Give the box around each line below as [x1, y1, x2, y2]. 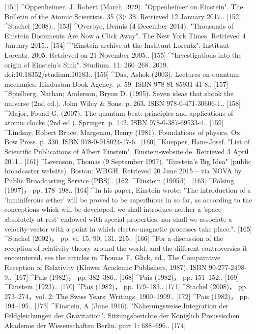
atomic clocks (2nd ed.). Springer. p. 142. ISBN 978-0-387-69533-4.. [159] [4, 117, 224, 128]
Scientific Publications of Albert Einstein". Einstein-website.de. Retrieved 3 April [4, 146, 249, 156]
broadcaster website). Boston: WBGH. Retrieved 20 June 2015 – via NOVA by [4, 166, 242, 176]
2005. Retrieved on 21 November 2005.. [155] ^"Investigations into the [31, 49, 242, 60]
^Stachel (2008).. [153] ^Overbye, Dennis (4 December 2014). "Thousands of [4, 21, 233, 31]
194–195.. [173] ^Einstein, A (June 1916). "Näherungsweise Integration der [4, 301, 228, 311]
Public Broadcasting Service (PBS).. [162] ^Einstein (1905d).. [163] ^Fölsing [4, 175, 234, 185]
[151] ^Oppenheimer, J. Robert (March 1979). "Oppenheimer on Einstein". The [4, 1, 243, 11]
